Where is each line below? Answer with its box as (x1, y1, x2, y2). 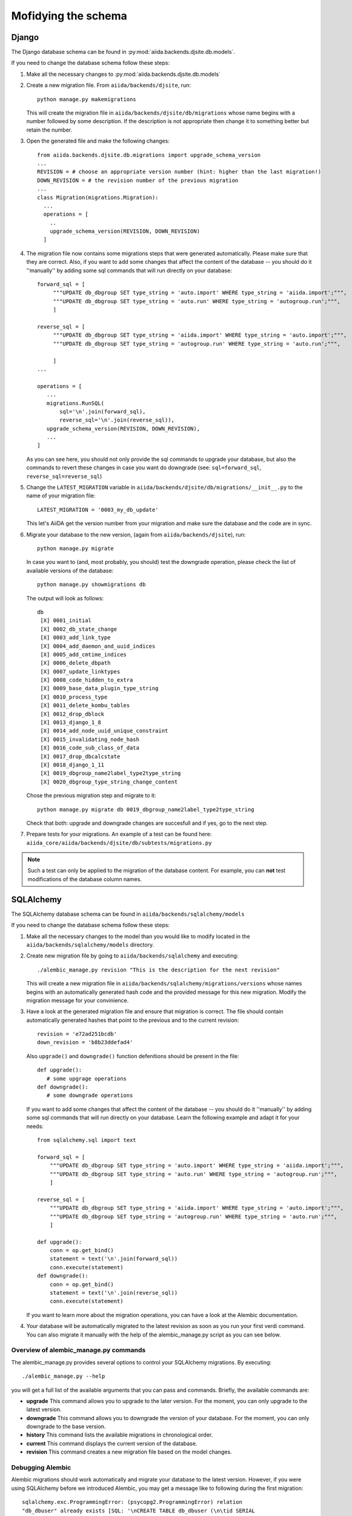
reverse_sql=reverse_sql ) (26, 472, 102, 480)
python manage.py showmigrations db (37, 581, 146, 588)
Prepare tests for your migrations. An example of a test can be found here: (26, 831, 212, 838)
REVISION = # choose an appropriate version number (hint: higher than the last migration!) (37, 169, 322, 175)
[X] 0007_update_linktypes (40, 668, 121, 675)
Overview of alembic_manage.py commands (11, 1346, 146, 1355)
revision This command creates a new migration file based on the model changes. (26, 1448, 233, 1455)
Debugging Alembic (11, 1463, 71, 1472)
